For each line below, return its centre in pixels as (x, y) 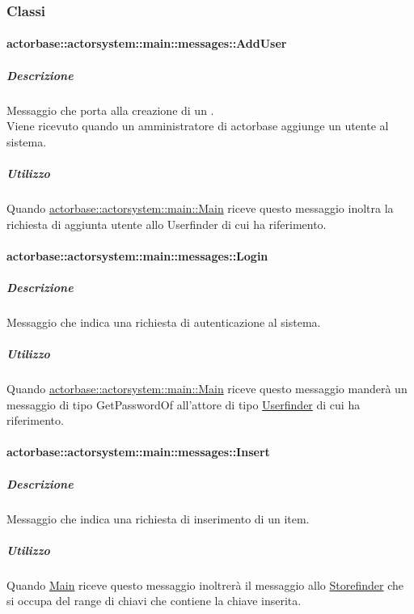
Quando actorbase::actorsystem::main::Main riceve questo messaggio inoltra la (200, 207)
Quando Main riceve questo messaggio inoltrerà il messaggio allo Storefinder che (205, 584)
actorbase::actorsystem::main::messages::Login (137, 255)
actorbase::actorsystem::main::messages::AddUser (147, 43)
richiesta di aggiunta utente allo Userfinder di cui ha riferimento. (167, 224)
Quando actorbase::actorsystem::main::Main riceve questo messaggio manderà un (207, 389)
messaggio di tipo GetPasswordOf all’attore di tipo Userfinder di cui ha (184, 404)
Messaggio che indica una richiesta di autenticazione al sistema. (164, 322)
